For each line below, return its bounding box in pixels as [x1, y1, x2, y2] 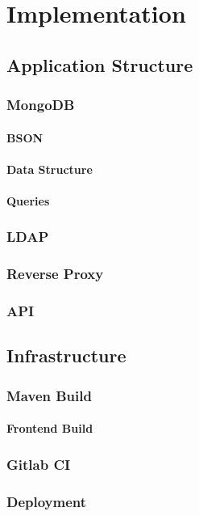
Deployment [6, 491, 87, 511]
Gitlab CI [6, 454, 71, 474]
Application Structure [6, 52, 193, 77]
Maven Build [6, 385, 92, 405]
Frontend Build [6, 420, 93, 437]
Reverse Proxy [6, 264, 104, 284]
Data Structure [6, 160, 93, 177]
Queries [6, 192, 50, 209]
